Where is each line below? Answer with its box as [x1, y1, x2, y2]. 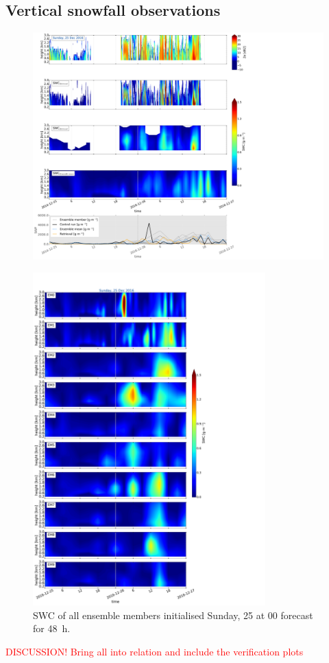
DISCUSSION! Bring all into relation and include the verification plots [5, 644, 304, 658]
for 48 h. [33, 621, 71, 636]
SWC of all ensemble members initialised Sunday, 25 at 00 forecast [33, 607, 313, 622]
